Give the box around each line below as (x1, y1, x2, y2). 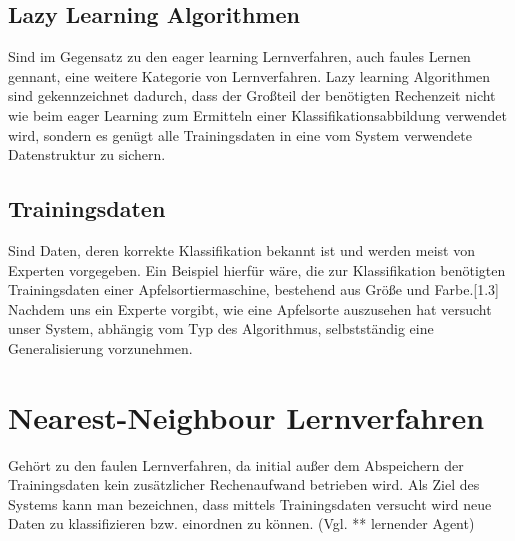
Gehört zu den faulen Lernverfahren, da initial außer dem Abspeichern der (8, 454, 464, 475)
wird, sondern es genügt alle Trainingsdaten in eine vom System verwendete (8, 124, 473, 145)
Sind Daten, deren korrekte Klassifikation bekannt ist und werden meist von (8, 239, 475, 260)
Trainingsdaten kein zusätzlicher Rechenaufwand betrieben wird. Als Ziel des (8, 474, 480, 495)
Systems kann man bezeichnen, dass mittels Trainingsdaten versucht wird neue (8, 493, 492, 514)
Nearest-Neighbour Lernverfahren (8, 396, 485, 437)
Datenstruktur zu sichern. (8, 144, 166, 165)
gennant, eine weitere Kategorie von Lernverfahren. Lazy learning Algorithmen (8, 65, 491, 86)
